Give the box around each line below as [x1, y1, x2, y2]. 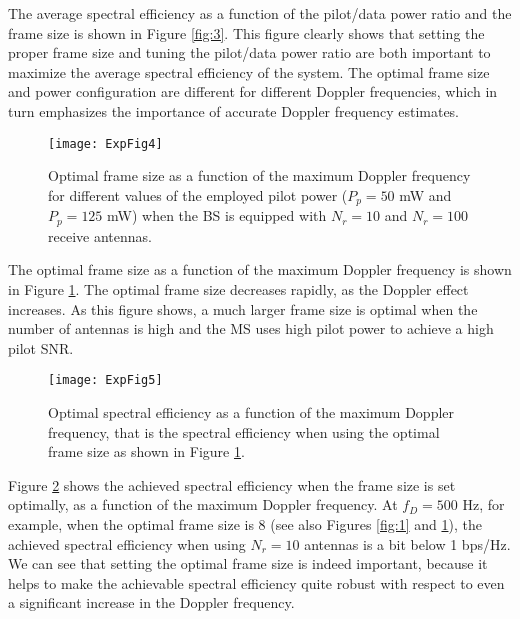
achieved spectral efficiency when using [8, 533, 246, 554]
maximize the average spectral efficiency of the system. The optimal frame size [8, 61, 490, 82]
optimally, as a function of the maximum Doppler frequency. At [8, 494, 398, 515]
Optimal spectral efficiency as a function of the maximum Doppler [48, 401, 455, 422]
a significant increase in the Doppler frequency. [8, 592, 295, 613]
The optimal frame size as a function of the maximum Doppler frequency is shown [8, 259, 512, 280]
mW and [399, 184, 452, 205]
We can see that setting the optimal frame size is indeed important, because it [8, 553, 488, 574]
